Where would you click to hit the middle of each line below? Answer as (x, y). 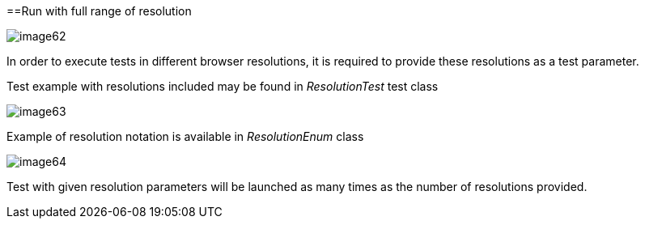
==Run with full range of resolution (99, 11)
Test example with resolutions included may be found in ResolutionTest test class (223, 86)
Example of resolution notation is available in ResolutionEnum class (185, 136)
